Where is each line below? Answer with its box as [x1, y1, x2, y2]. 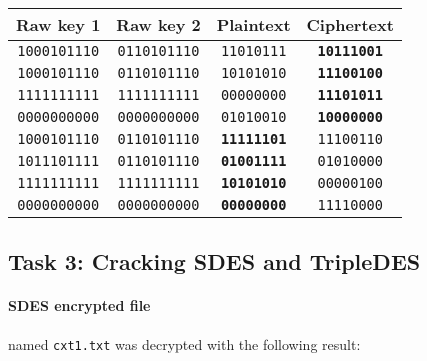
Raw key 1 [16, 13, 101, 36]
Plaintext [216, 13, 291, 36]
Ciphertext [306, 13, 394, 36]
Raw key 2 [116, 13, 201, 36]
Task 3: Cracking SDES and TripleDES [8, 246, 421, 277]
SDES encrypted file [8, 295, 151, 316]
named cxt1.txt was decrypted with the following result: [8, 333, 361, 354]
